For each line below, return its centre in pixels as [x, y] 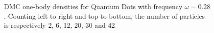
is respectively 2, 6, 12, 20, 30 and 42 [59, 25]
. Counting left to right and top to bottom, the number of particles [105, 16]
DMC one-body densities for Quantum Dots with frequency [93, 6]
